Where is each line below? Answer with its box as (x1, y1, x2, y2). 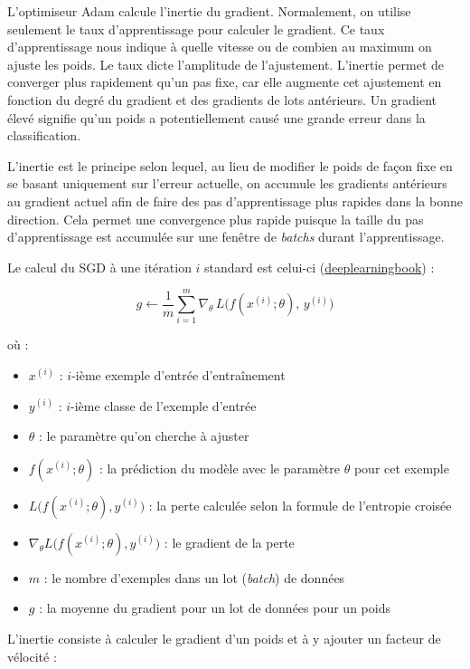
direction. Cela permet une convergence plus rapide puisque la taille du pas (7, 209, 424, 228)
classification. (7, 126, 81, 145)
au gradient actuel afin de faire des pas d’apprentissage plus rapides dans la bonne (7, 191, 463, 210)
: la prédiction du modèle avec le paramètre (99, 458, 341, 477)
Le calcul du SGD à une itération (7, 257, 192, 276)
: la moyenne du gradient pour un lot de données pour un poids (39, 598, 390, 617)
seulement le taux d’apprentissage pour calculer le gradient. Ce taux (7, 19, 385, 38)
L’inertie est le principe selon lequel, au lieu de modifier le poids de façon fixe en (7, 156, 453, 175)
